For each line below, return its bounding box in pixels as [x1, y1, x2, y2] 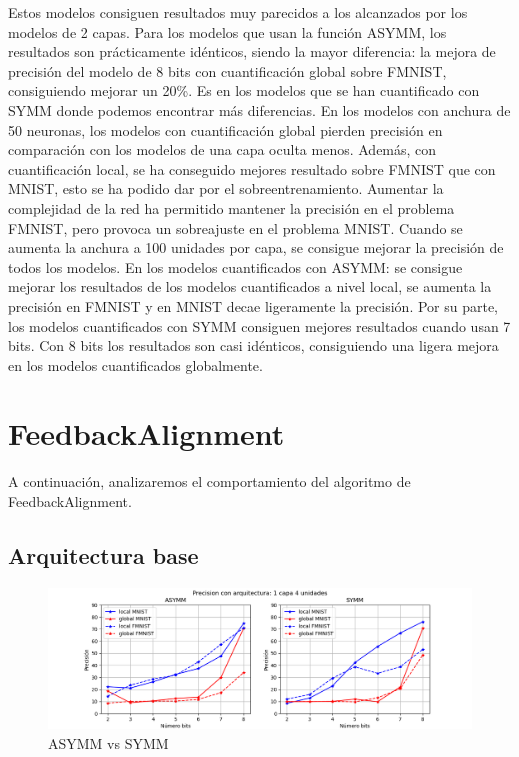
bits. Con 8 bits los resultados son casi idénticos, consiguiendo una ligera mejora [8, 335, 499, 356]
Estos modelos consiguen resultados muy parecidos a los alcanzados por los [8, 2, 468, 22]
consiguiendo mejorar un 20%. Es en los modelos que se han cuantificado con [8, 80, 480, 101]
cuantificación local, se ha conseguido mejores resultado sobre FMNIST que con [8, 158, 496, 179]
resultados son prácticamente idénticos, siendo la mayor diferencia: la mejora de [8, 41, 496, 62]
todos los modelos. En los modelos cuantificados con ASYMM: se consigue [8, 256, 463, 277]
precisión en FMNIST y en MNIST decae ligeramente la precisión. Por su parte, [8, 295, 499, 316]
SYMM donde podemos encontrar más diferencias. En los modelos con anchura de [8, 99, 511, 120]
